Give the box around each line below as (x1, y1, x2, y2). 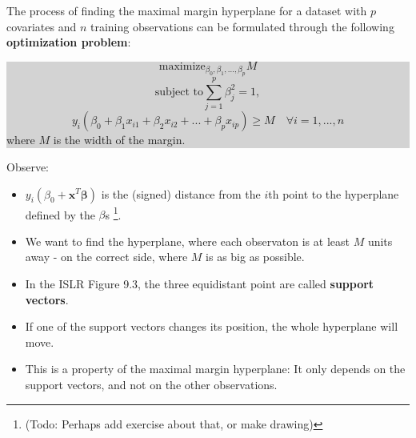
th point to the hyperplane (268, 185, 399, 202)
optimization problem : (6, 34, 131, 50)
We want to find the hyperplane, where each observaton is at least (25, 232, 350, 249)
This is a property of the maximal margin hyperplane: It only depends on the (25, 360, 406, 377)
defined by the (25, 206, 95, 223)
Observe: (6, 158, 50, 175)
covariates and (6, 18, 77, 34)
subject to (154, 86, 204, 98)
